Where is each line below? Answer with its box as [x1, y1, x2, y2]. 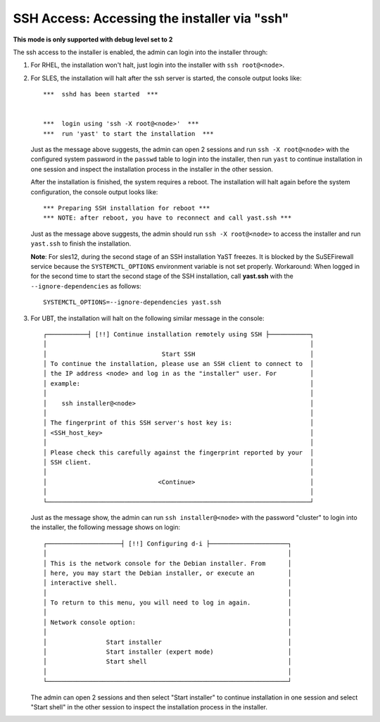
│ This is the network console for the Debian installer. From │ [43, 559, 292, 567]
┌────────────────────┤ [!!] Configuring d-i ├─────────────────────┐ [43, 539, 292, 547]
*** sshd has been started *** [43, 90, 158, 99]
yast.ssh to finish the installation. [30, 239, 132, 248]
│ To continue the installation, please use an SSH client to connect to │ [43, 360, 315, 368]
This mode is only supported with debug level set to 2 [13, 35, 173, 44]
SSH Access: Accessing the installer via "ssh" [13, 11, 289, 26]
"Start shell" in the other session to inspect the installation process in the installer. [30, 702, 267, 711]
